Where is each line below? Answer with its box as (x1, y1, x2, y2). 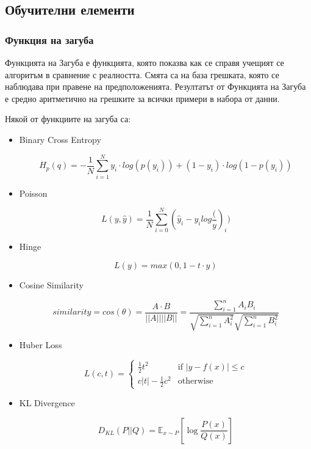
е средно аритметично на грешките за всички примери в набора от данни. (5, 92, 280, 104)
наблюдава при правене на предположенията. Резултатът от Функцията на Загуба (5, 80, 306, 93)
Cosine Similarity (19, 279, 84, 291)
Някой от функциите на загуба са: (5, 112, 131, 125)
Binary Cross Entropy (19, 133, 101, 145)
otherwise (177, 377, 213, 386)
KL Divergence (19, 396, 75, 409)
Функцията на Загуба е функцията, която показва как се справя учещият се (5, 56, 284, 68)
